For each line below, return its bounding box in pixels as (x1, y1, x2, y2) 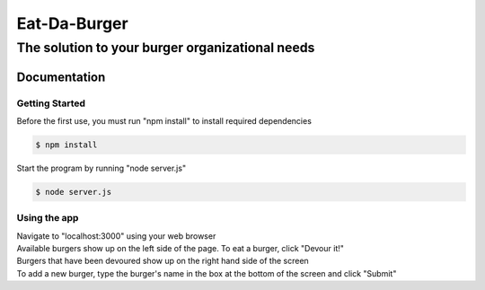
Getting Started (16, 97, 85, 110)
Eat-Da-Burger (16, 13, 129, 33)
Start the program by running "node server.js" (16, 163, 187, 173)
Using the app (16, 212, 79, 224)
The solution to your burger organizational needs (16, 40, 315, 56)
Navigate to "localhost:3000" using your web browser (16, 230, 216, 242)
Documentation (16, 69, 106, 84)
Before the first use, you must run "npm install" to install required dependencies (16, 115, 312, 126)
